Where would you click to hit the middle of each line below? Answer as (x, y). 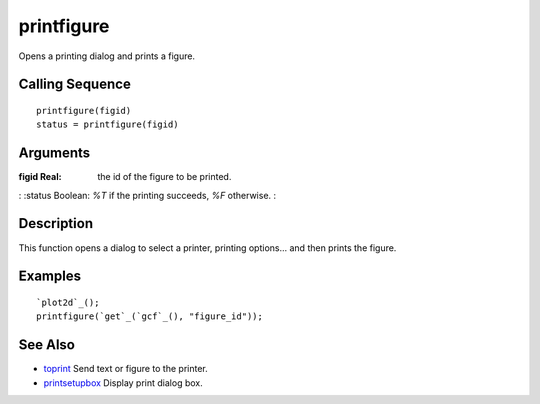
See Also (46, 345)
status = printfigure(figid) (107, 124)
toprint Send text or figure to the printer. (126, 369)
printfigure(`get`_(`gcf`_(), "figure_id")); (150, 316)
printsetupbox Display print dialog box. (123, 382)
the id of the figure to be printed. (164, 177)
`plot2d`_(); (68, 302)
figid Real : (40, 177)
